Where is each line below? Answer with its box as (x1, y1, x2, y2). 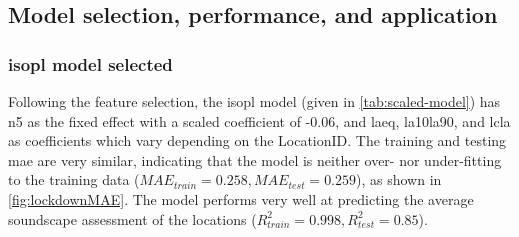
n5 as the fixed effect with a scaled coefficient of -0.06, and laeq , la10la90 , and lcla (8, 110, 511, 131)
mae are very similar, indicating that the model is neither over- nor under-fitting (8, 149, 502, 170)
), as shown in (356, 169, 442, 190)
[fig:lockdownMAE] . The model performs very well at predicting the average (8, 188, 474, 209)
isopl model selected (8, 51, 173, 76)
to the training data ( (8, 169, 140, 190)
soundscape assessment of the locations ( (8, 208, 257, 229)
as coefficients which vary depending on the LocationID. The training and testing (8, 130, 507, 151)
